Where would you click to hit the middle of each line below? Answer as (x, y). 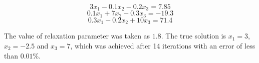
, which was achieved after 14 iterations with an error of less (163, 45)
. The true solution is (194, 36)
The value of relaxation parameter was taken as (77, 36)
